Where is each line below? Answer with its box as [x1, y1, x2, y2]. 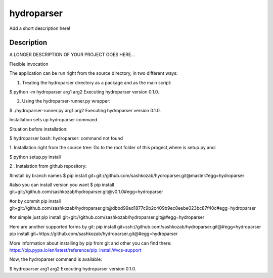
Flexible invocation [9, 61, 49, 67]
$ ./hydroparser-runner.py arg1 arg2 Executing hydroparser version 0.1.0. [9, 107, 161, 113]
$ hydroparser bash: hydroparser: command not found [9, 135, 123, 141]
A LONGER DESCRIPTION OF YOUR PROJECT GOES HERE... [9, 52, 135, 58]
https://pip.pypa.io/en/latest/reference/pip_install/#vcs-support [9, 247, 142, 253]
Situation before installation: [9, 126, 68, 132]
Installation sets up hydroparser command [9, 117, 98, 123]
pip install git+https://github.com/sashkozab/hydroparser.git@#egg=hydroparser [9, 230, 178, 237]
